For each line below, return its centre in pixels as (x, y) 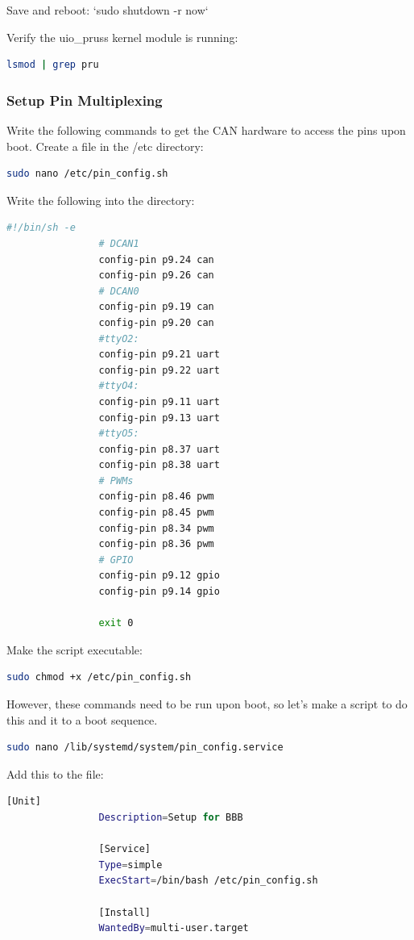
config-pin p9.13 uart (159, 418)
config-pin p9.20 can (156, 322)
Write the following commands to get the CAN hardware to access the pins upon (206, 130)
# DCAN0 (119, 291)
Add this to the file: (55, 773)
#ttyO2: (119, 338)
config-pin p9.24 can (156, 259)
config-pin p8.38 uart (159, 465)
